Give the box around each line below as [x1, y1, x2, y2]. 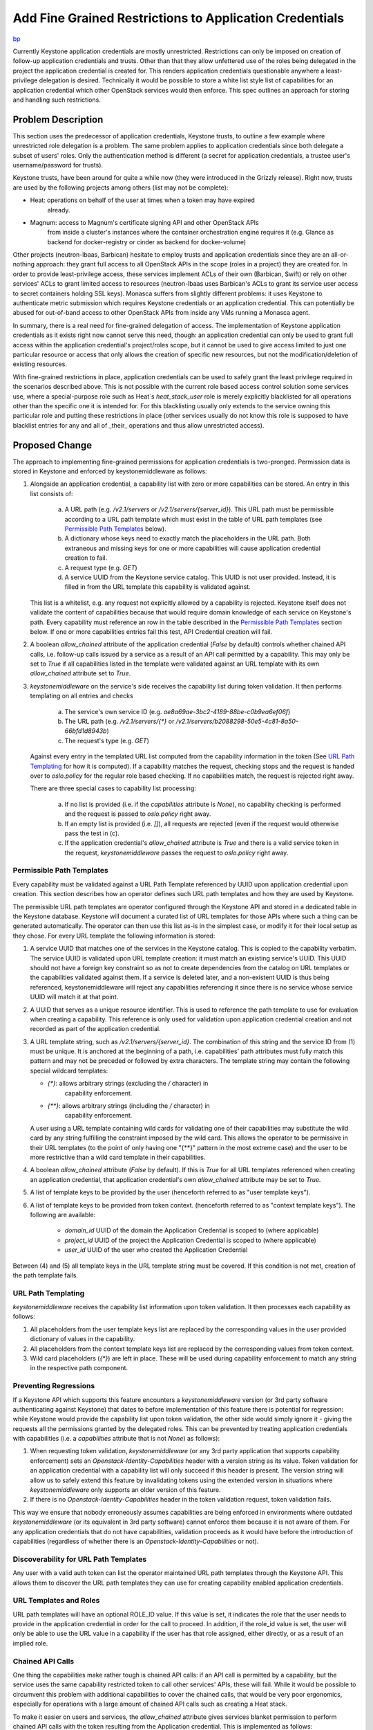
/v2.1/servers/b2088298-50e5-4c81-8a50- [175, 717, 299, 726]
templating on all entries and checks [30, 692, 134, 700]
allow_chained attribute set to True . [30, 669, 131, 677]
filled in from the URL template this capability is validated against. [64, 583, 251, 591]
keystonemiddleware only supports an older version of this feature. [30, 1486, 221, 1494]
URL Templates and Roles [12, 1596, 100, 1605]
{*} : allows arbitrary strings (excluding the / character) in [47, 1080, 209, 1088]
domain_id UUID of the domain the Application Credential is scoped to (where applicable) [64, 1226, 319, 1235]
